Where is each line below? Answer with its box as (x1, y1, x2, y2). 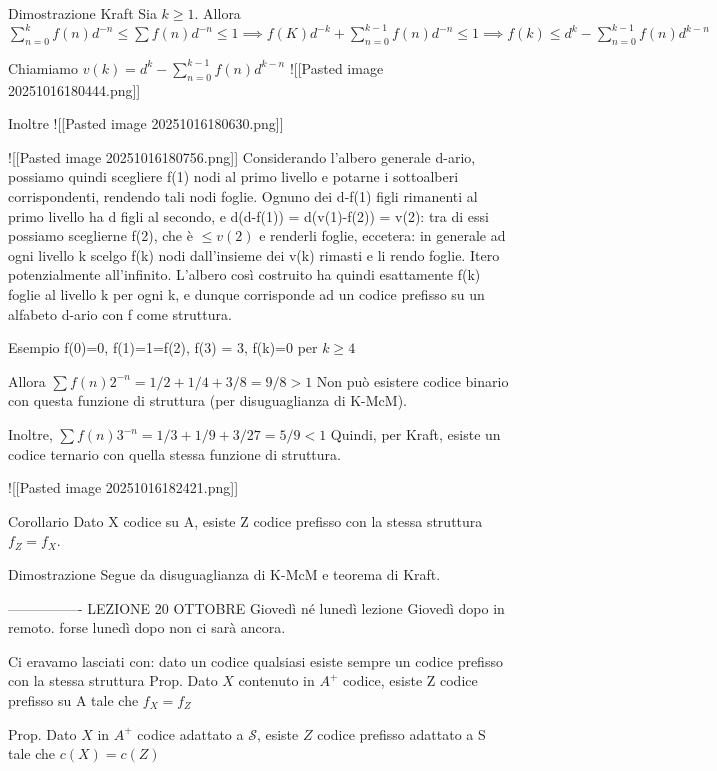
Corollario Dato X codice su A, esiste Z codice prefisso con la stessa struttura (8, 510, 483, 531)
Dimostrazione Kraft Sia (8, 3, 157, 23)
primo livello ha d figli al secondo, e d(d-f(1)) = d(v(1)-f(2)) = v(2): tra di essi (8, 205, 489, 226)
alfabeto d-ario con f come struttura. (8, 303, 232, 324)
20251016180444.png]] (8, 79, 141, 100)
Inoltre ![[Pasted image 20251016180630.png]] (8, 113, 284, 134)
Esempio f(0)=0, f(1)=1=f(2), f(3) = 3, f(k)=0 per (8, 337, 318, 358)
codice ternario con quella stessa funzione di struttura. (8, 443, 341, 464)
